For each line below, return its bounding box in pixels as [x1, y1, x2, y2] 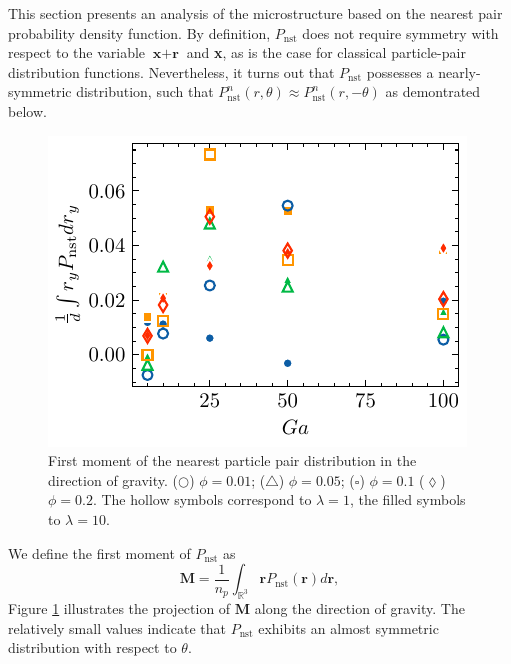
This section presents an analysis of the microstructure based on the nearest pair [8, 3, 503, 23]
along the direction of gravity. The [254, 597, 465, 618]
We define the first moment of [8, 542, 191, 563]
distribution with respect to [8, 637, 177, 658]
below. [8, 100, 47, 121]
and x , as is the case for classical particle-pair [186, 42, 466, 63]
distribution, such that [76, 81, 214, 102]
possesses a [366, 61, 434, 82]
